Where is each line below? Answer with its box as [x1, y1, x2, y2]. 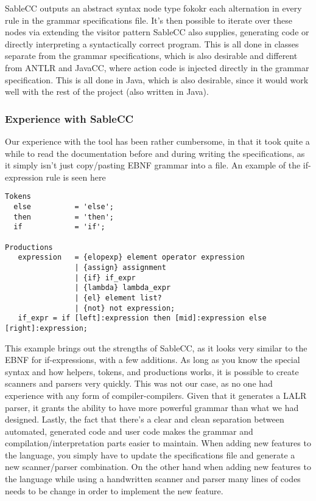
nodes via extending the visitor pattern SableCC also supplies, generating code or [5, 26, 309, 38]
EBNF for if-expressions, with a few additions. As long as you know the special [5, 353, 300, 366]
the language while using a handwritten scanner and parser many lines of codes [5, 472, 301, 485]
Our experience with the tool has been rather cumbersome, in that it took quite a [5, 134, 310, 147]
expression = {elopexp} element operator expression [18, 253, 245, 262]
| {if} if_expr [74, 273, 136, 282]
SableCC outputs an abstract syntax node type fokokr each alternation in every [5, 2, 302, 14]
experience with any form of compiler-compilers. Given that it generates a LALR [5, 389, 307, 401]
